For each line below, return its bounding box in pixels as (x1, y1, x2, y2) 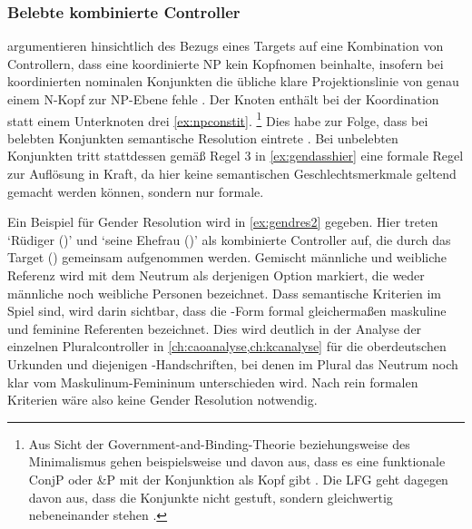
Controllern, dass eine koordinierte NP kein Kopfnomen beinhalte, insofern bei (7, 54, 444, 73)
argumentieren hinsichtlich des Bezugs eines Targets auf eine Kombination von (7, 36, 444, 55)
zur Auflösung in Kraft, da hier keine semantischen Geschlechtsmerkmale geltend (7, 164, 457, 183)
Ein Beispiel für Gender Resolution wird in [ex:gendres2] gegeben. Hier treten (7, 212, 438, 231)
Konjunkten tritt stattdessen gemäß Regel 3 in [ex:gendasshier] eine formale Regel (7, 146, 464, 165)
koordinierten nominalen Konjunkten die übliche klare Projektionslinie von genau (7, 72, 459, 91)
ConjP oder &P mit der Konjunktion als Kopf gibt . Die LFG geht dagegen (28, 469, 448, 488)
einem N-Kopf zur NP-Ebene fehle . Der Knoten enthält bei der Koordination (7, 90, 439, 108)
